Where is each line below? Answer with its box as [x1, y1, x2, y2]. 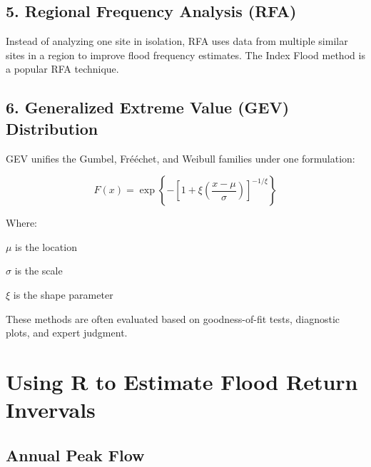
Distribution [6, 117, 98, 139]
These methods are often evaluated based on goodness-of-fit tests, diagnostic [6, 311, 340, 326]
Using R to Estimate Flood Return [6, 366, 358, 396]
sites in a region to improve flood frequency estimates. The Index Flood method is [6, 47, 365, 62]
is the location [15, 239, 77, 254]
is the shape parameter [13, 287, 113, 302]
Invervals [6, 395, 96, 424]
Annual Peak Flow [6, 443, 145, 466]
